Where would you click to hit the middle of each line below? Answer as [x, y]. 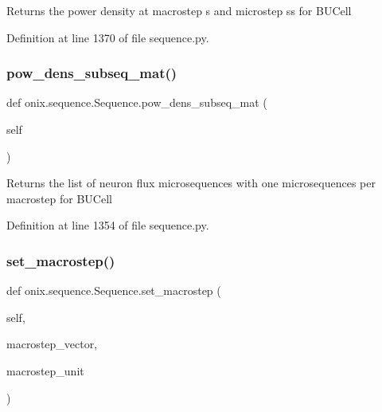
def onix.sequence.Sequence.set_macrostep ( [114, 290]
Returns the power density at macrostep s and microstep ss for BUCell [179, 10]
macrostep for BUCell [59, 198]
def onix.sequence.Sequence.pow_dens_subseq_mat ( [137, 102]
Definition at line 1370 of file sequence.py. [108, 37]
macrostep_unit [45, 370]
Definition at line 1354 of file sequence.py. [108, 225]
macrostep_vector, [52, 344]
